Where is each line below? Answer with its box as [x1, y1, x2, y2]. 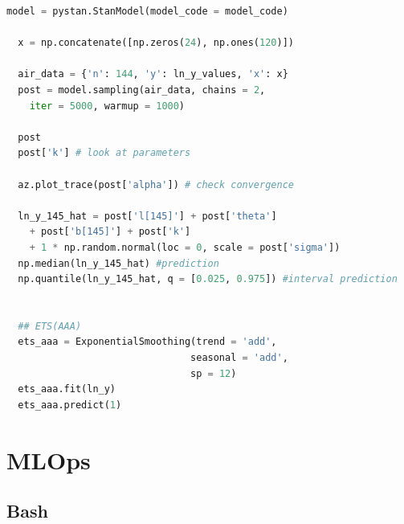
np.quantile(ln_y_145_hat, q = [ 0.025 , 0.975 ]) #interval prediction [18, 273, 398, 285]
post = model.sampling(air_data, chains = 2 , [18, 84, 266, 96]
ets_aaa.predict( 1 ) [18, 399, 122, 411]
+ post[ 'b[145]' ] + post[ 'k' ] [29, 226, 191, 238]
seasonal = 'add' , [190, 352, 288, 364]
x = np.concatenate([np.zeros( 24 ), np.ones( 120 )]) [18, 37, 294, 49]
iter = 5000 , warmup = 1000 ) [29, 100, 186, 112]
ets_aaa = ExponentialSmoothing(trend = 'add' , [18, 336, 277, 348]
